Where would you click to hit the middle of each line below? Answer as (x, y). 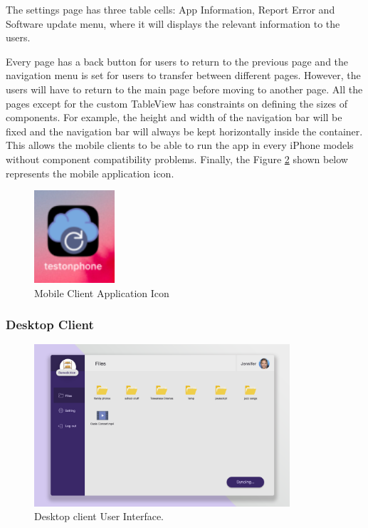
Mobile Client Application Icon (102, 293)
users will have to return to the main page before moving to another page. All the (184, 89)
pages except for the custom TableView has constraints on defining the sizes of (177, 103)
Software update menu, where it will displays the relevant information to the (173, 23)
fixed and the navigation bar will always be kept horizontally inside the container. (184, 131)
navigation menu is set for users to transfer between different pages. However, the (183, 75)
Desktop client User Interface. (99, 516)
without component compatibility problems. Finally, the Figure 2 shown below (177, 159)
